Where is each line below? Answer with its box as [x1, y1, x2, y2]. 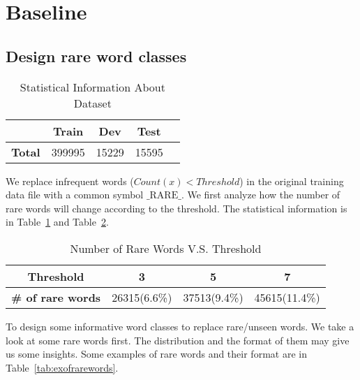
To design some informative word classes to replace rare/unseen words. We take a [6, 319, 354, 333]
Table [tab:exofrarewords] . [6, 360, 119, 374]
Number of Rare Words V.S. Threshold [70, 240, 262, 256]
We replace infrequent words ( [6, 173, 134, 188]
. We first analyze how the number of [181, 187, 340, 202]
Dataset [73, 94, 112, 111]
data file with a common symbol [6, 187, 144, 202]
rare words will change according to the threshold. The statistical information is [6, 200, 347, 215]
